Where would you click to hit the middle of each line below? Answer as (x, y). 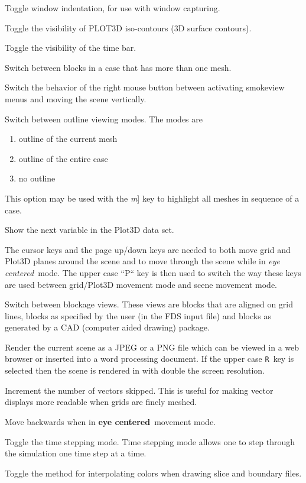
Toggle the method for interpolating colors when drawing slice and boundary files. (153, 473)
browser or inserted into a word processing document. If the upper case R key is (149, 359)
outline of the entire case (63, 158)
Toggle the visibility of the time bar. (71, 48)
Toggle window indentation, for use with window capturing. (113, 8)
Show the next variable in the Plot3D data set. (89, 230)
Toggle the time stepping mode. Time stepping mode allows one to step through (150, 441)
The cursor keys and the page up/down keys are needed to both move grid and (148, 249)
